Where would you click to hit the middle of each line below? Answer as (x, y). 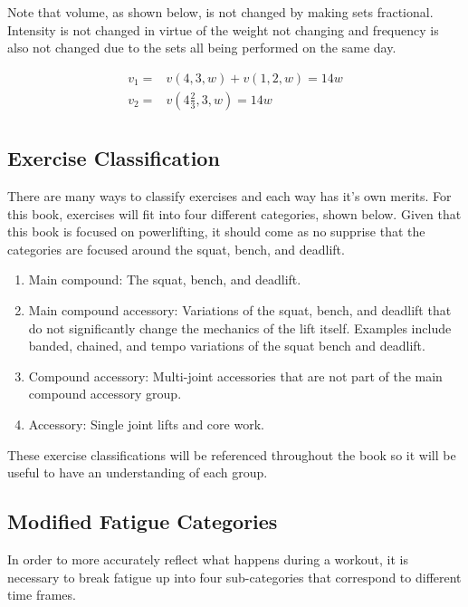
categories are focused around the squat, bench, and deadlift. (176, 249)
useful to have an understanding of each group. (138, 472)
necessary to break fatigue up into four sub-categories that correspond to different (234, 577)
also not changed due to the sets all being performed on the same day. (202, 48)
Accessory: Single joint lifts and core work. (146, 424)
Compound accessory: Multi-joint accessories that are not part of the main (235, 376)
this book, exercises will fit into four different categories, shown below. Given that (234, 213)
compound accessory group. (105, 394)
